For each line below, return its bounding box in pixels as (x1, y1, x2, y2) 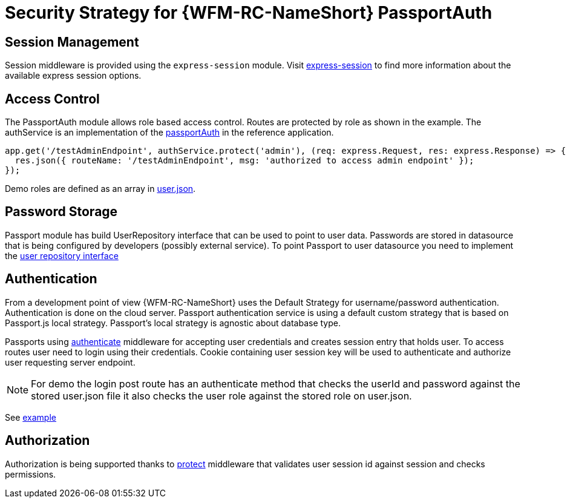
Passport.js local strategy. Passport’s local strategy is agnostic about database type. (5, 317, 341, 328)
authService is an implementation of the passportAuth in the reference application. (5, 127, 334, 138)
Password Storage (5, 204, 118, 220)
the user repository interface (5, 250, 119, 261)
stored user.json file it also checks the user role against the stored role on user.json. (31, 389, 412, 402)
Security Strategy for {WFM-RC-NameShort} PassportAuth (5, 2, 493, 23)
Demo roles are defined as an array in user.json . (5, 183, 196, 194)
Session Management (5, 34, 139, 50)
